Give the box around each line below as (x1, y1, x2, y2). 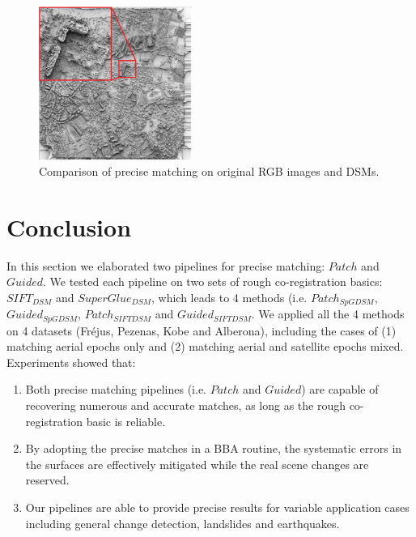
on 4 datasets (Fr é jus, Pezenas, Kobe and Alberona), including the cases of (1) (6, 322, 397, 339)
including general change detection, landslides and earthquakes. (25, 514, 340, 531)
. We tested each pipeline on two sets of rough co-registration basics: (42, 273, 383, 290)
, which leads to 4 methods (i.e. (151, 288, 308, 305)
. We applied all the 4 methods (251, 305, 405, 322)
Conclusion (6, 210, 132, 243)
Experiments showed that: (6, 353, 136, 370)
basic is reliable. (86, 412, 166, 429)
